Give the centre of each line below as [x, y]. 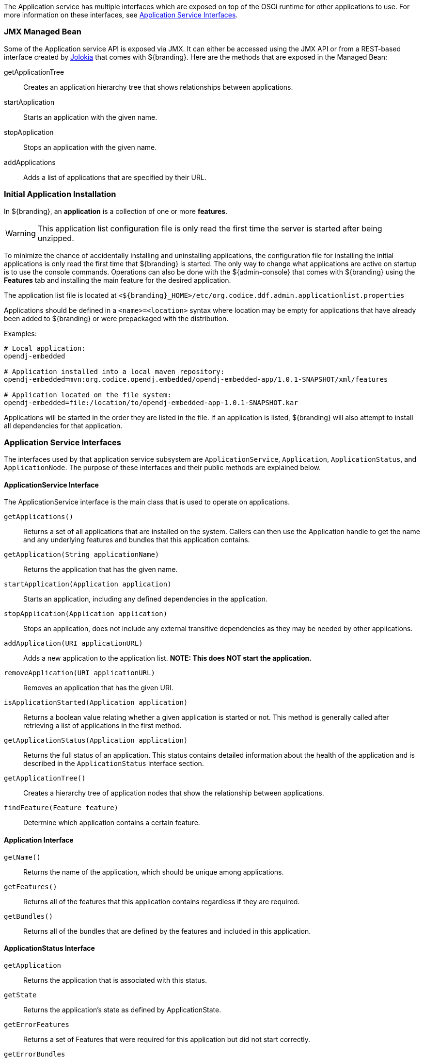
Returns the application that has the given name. [101, 570]
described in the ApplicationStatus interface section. [114, 764]
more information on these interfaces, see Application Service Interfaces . [121, 15]
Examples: [20, 333]
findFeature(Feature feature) [61, 808]
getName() [22, 857]
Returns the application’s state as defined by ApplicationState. [122, 1009]
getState [20, 995]
